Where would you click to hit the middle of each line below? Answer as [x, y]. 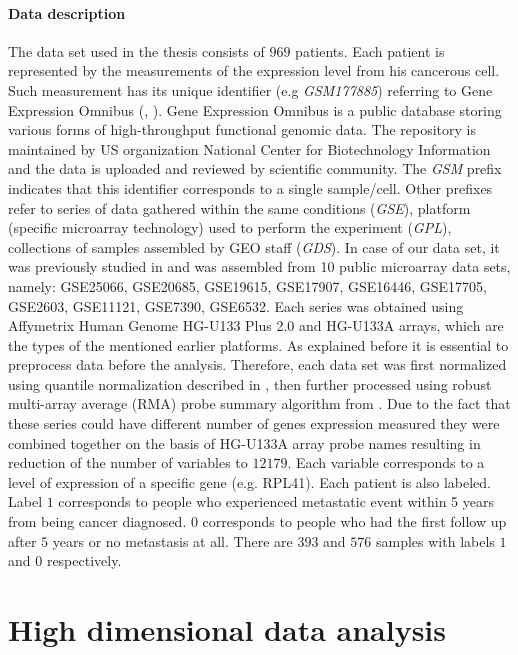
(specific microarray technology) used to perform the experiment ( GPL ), [230, 227]
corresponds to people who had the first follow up [354, 521]
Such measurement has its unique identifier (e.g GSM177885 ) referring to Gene [250, 89]
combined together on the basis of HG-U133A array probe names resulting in [244, 442]
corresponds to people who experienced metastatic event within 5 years [276, 501]
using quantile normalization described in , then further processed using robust [250, 383]
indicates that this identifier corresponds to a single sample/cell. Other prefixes [250, 187]
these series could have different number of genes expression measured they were [254, 423]
